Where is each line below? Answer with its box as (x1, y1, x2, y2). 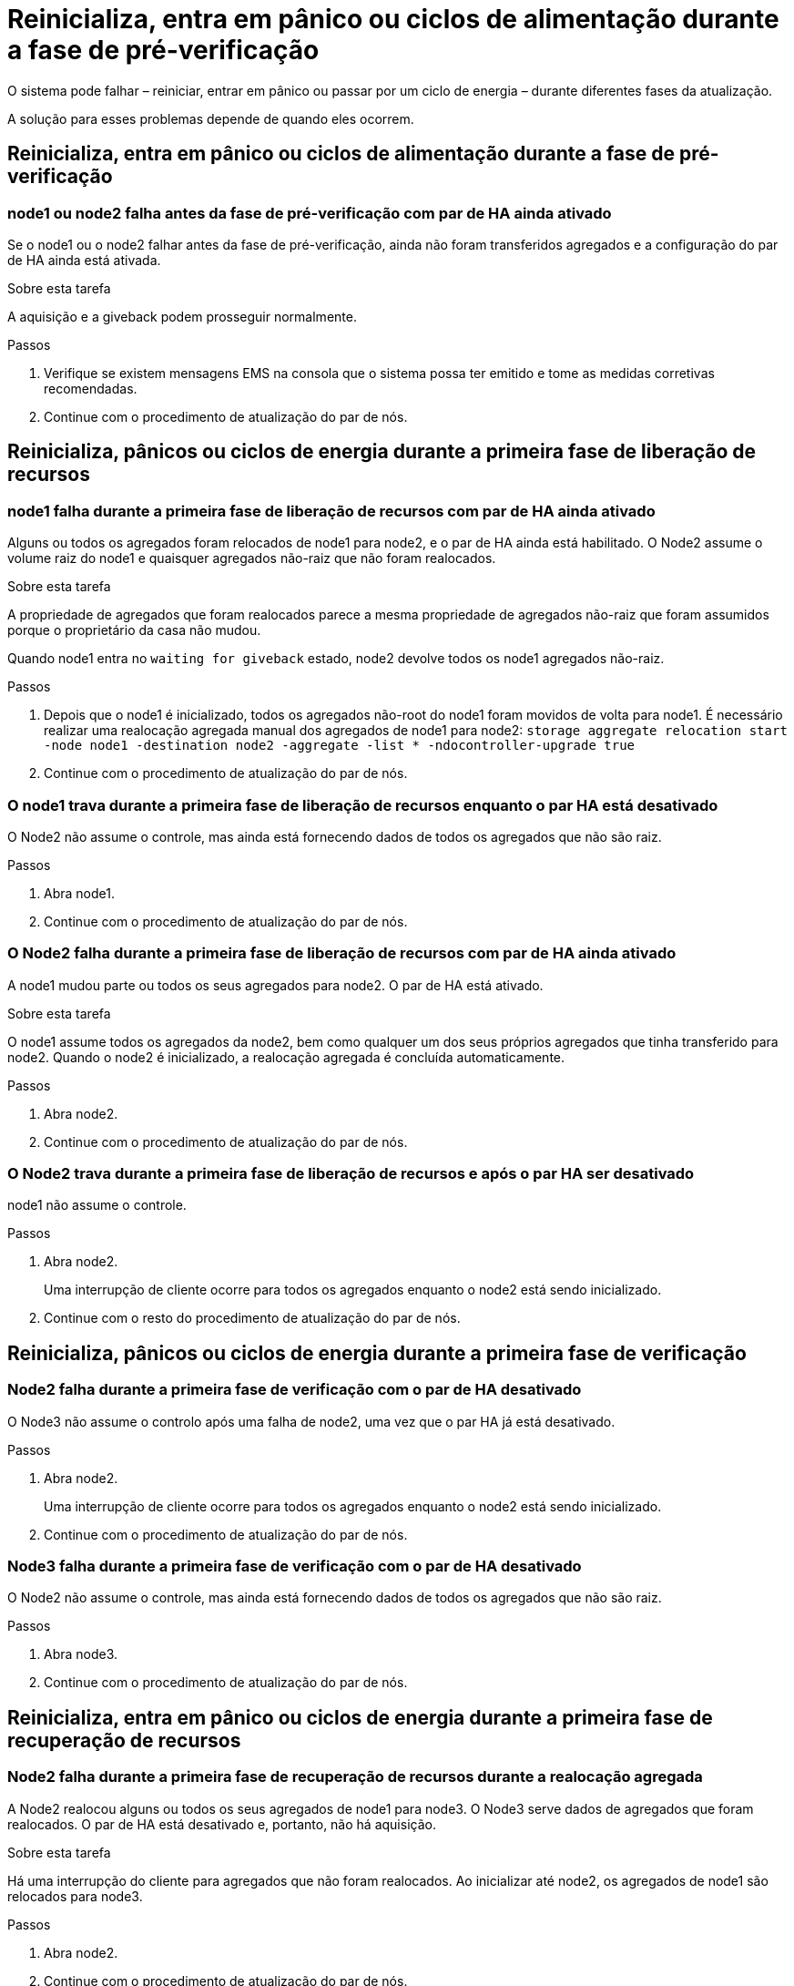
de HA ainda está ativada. (7, 251, 161, 268)
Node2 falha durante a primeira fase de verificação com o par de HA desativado (7, 1380, 582, 1399)
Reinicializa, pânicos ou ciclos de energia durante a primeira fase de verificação (7, 1341, 747, 1365)
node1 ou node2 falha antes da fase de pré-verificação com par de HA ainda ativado (7, 203, 612, 222)
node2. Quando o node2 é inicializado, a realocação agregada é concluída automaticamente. (7, 1049, 565, 1065)
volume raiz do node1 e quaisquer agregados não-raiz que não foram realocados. (7, 550, 496, 567)
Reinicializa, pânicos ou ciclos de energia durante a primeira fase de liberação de (7, 440, 757, 464)
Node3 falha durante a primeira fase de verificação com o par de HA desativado (7, 1557, 582, 1576)
